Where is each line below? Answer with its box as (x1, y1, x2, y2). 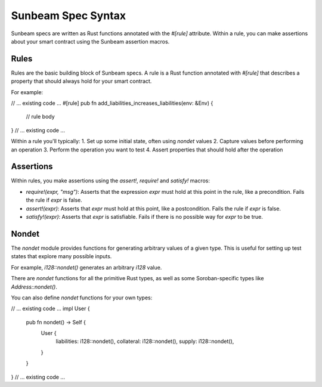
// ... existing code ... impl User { (11, 305, 90, 312)
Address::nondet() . (11, 283, 58, 290)
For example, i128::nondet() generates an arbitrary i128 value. (11, 264, 162, 271)
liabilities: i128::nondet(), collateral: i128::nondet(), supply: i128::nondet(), (55, 338, 234, 345)
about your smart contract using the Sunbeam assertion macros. (11, 38, 170, 45)
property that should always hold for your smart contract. (11, 78, 152, 85)
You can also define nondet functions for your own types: (11, 294, 153, 301)
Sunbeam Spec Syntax (11, 9, 126, 22)
